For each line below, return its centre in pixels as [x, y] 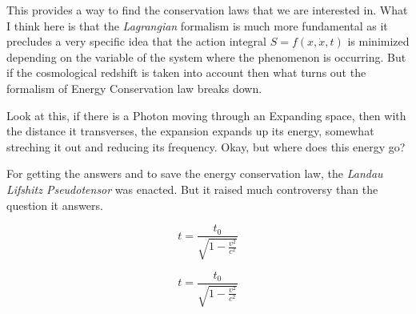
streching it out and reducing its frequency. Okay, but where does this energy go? [206, 146]
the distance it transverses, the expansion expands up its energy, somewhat [190, 131]
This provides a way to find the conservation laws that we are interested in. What [207, 10]
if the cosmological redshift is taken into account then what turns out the [186, 72]
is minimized [378, 41]
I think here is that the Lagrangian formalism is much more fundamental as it [197, 25]
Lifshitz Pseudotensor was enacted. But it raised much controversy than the [192, 189]
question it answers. [55, 205]
